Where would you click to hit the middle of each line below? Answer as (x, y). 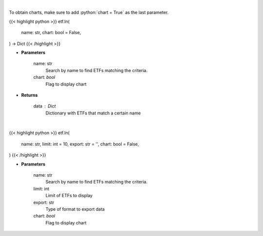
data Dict (45, 106)
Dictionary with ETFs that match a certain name (93, 113)
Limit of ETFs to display (69, 196)
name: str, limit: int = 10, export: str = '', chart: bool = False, (80, 144)
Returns (29, 95)
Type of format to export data (75, 209)
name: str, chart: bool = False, (51, 33)
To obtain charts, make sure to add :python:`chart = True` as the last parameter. (89, 13)
